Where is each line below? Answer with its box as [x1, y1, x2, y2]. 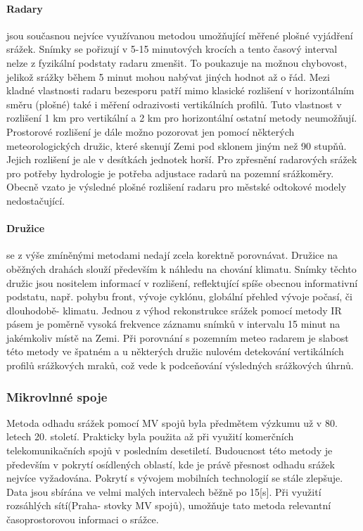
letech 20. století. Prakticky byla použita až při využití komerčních [6, 429, 294, 444]
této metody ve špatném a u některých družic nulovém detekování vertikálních [6, 344, 344, 359]
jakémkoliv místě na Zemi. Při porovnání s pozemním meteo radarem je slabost [6, 330, 349, 345]
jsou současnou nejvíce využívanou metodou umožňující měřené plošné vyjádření [6, 27, 353, 42]
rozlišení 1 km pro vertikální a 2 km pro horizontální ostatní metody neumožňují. [6, 110, 357, 125]
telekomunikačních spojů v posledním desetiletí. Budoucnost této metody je [6, 443, 333, 458]
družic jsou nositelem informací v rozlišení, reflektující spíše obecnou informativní [6, 275, 358, 290]
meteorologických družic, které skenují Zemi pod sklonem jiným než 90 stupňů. [6, 138, 347, 153]
